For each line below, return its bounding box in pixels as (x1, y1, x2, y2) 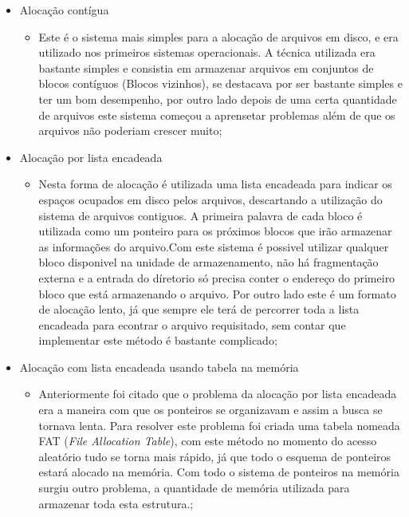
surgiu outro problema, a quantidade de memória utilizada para (38, 480, 350, 496)
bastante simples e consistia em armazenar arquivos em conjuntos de (38, 59, 374, 76)
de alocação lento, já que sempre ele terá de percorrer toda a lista (38, 301, 360, 318)
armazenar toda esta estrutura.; (38, 495, 194, 511)
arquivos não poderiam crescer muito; (38, 122, 222, 139)
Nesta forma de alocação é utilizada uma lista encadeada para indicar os (38, 176, 392, 192)
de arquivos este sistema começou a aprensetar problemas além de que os (38, 106, 395, 123)
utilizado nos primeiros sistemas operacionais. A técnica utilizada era (38, 44, 376, 61)
